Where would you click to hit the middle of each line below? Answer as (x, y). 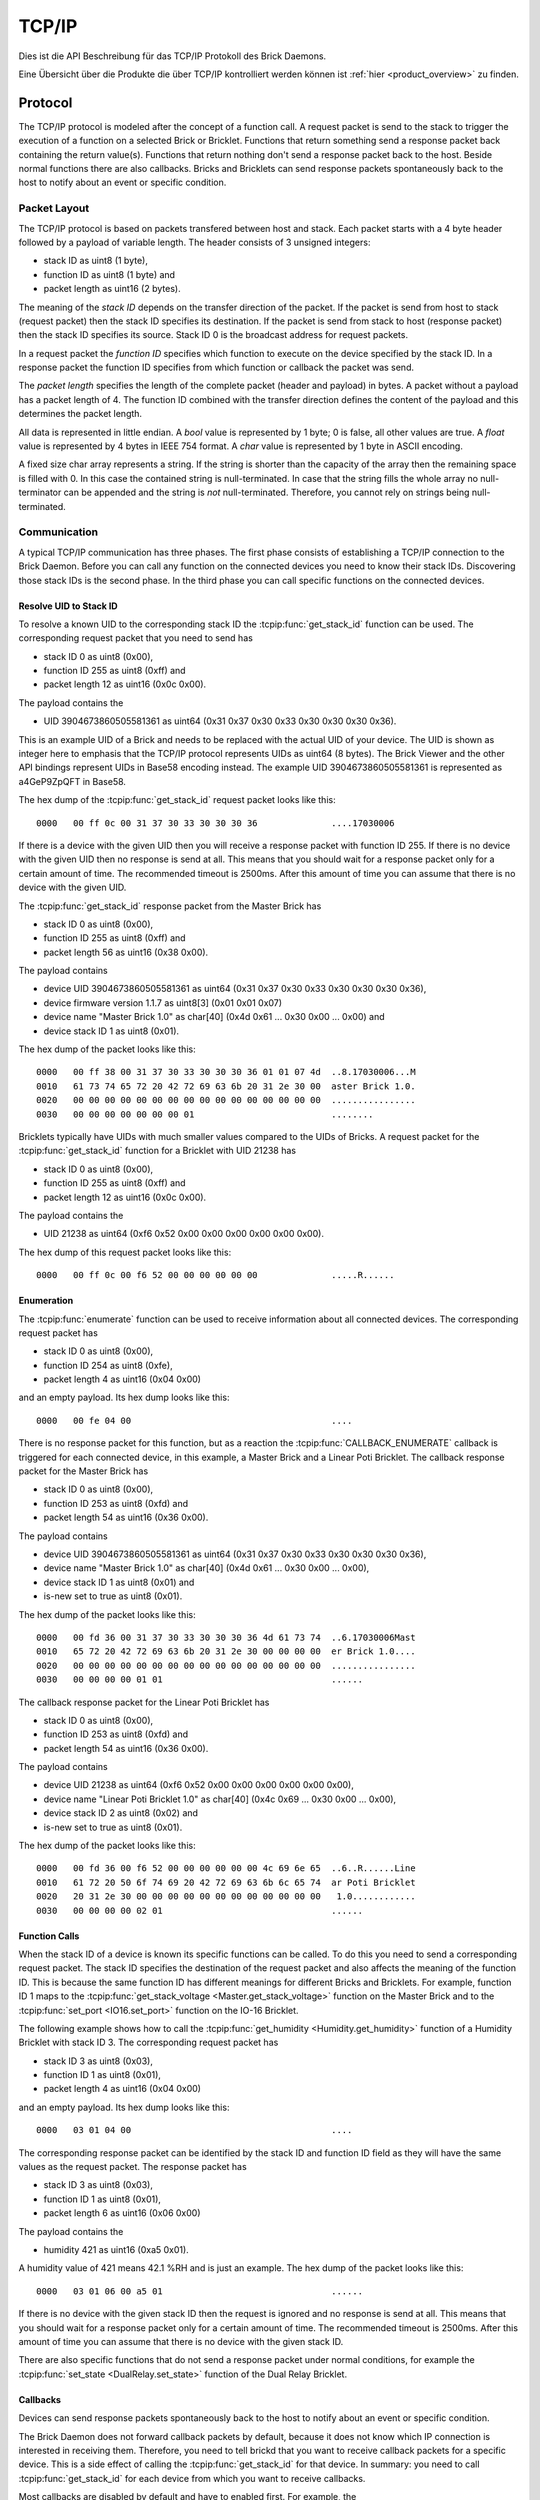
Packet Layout (54, 208)
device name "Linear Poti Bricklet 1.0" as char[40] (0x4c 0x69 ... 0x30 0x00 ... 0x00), (220, 1799)
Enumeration (46, 1301)
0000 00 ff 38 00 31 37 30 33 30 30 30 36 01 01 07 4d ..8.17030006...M (226, 1072)
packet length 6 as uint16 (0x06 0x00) (122, 2213)
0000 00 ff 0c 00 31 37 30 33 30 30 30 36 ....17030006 (215, 823)
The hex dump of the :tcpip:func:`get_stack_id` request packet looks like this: (177, 800)
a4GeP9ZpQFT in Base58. (72, 781)
